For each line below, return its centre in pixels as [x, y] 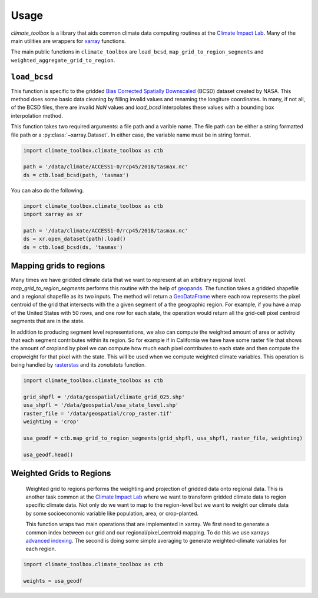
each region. [41, 549]
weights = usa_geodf [53, 581]
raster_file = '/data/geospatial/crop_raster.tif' [98, 413]
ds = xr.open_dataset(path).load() [74, 239]
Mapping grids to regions [58, 266]
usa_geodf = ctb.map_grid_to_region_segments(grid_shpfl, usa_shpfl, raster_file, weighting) [163, 438]
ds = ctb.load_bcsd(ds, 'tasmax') [73, 247]
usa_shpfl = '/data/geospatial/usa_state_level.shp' [101, 405]
